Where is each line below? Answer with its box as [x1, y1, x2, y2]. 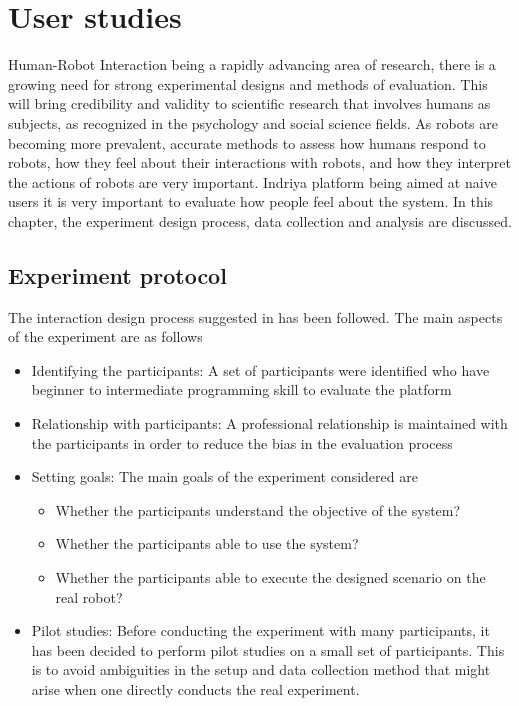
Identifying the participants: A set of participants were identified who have [31, 359, 490, 380]
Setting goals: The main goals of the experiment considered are [31, 466, 418, 487]
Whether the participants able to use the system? [55, 533, 359, 554]
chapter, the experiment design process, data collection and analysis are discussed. [8, 210, 512, 231]
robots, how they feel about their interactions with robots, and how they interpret [8, 152, 511, 173]
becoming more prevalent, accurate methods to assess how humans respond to [8, 132, 486, 153]
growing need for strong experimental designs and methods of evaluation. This [8, 73, 488, 94]
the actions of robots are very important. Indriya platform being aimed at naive [8, 171, 497, 192]
